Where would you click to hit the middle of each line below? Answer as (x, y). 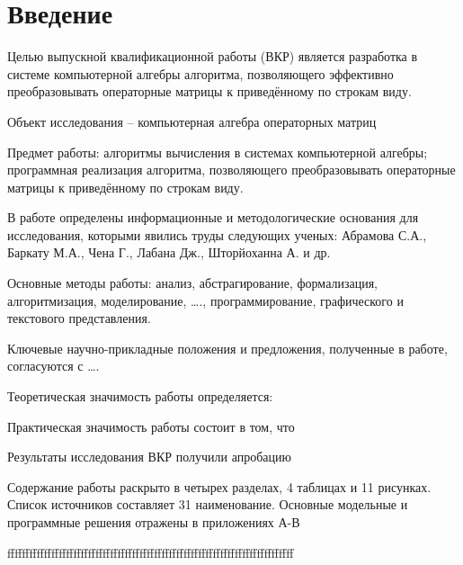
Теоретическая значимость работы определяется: (140, 396)
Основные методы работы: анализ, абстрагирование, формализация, (193, 283)
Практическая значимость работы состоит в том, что (151, 426)
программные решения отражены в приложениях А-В (154, 522)
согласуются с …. (53, 366)
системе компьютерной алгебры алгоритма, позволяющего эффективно (200, 73)
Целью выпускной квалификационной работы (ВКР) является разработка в (213, 56)
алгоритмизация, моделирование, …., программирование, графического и (205, 300)
